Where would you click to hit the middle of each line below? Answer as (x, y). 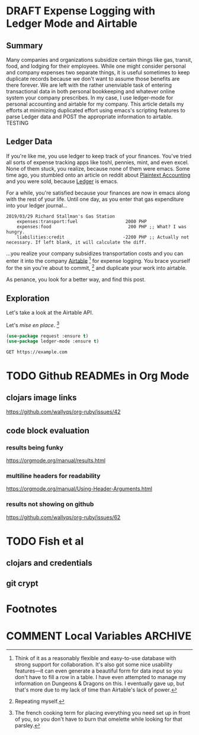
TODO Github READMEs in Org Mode (98, 376)
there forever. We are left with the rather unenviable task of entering (89, 85)
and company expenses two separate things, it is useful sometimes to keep (98, 72)
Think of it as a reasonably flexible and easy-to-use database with (95, 658)
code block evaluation (48, 430)
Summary (25, 45)
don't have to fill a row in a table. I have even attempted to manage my (100, 677)
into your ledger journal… (37, 205)
